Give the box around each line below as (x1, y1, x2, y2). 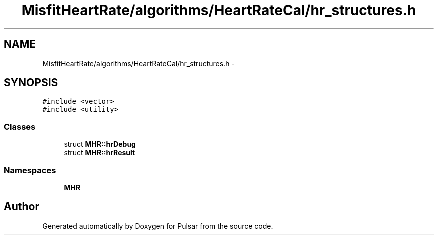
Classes (4, 121, 36, 132)
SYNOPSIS (4, 76, 58, 89)
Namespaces (4, 165, 56, 175)
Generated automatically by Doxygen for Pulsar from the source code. (42, 221, 273, 230)
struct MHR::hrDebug (64, 140, 136, 149)
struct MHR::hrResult (64, 148, 135, 157)
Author (4, 200, 39, 213)
